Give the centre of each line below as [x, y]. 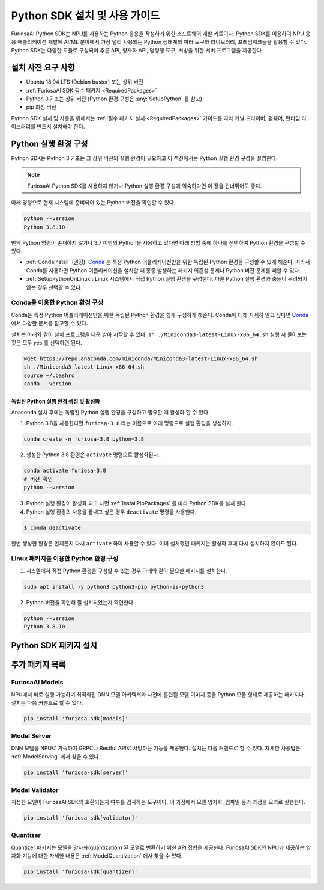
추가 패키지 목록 [38, 665]
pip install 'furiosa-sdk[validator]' [81, 818]
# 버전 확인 [38, 479]
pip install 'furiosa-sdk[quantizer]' [81, 872]
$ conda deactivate [52, 527]
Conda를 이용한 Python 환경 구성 [57, 302]
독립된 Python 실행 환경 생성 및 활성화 [55, 401]
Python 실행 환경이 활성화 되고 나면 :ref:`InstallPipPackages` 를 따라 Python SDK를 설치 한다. [137, 503]
